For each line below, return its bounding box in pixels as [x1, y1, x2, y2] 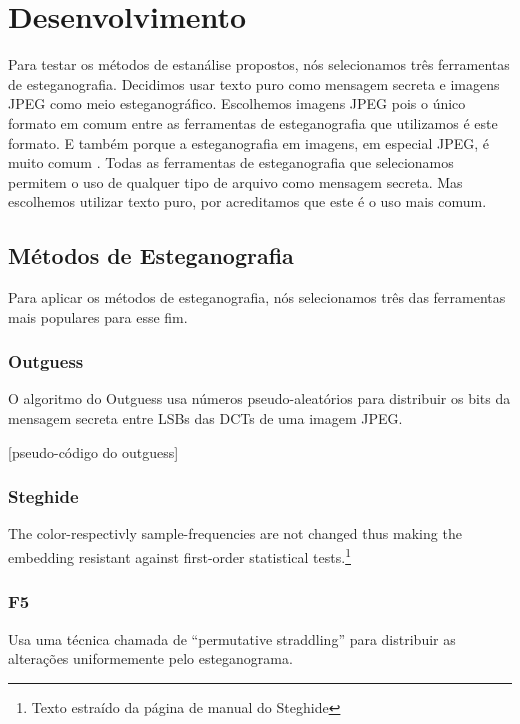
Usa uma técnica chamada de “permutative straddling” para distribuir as [8, 628, 456, 649]
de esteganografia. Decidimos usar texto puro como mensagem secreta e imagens [8, 73, 500, 94]
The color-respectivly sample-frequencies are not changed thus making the [8, 523, 462, 544]
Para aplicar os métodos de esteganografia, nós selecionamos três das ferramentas [8, 287, 506, 308]
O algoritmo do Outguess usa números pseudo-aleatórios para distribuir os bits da [8, 388, 511, 409]
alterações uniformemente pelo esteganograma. [8, 648, 293, 669]
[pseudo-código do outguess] [8, 441, 179, 462]
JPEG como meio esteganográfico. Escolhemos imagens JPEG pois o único [8, 93, 466, 114]
